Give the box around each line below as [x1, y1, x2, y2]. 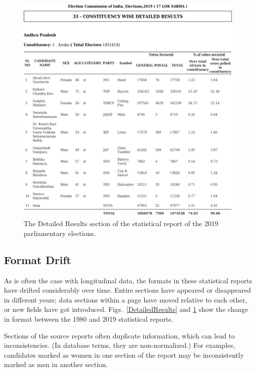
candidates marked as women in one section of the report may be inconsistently [4, 349, 244, 360]
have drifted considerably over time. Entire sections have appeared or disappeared [4, 285, 251, 295]
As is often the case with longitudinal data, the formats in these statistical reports [4, 275, 252, 285]
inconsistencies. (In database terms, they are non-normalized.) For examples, [4, 340, 235, 350]
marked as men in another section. [4, 359, 108, 370]
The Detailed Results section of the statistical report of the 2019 [24, 218, 219, 229]
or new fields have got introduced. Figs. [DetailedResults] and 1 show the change [4, 304, 249, 314]
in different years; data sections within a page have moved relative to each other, [4, 294, 247, 304]
